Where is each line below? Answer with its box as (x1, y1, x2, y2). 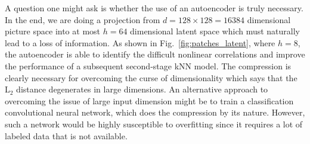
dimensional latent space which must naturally (130, 25, 300, 37)
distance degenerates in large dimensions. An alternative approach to (16, 83, 268, 95)
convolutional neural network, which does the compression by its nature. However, (5, 106, 305, 119)
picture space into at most (5, 25, 101, 37)
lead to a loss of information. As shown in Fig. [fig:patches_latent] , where (5, 36, 275, 49)
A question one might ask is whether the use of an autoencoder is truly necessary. (5, 2, 303, 14)
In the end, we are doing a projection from (5, 13, 160, 25)
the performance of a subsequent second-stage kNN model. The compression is (5, 59, 292, 72)
